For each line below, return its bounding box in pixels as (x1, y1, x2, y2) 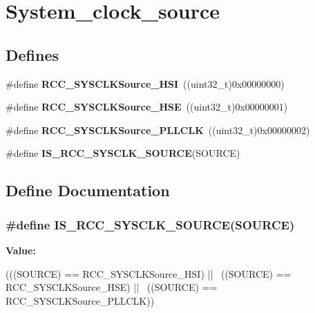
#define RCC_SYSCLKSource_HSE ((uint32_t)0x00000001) (6, 99, 288, 114)
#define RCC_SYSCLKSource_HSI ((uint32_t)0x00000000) (6, 76, 285, 91)
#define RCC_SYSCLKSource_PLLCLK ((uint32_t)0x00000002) (6, 122, 310, 137)
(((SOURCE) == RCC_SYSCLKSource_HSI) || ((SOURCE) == (6, 266, 292, 281)
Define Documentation (6, 180, 170, 201)
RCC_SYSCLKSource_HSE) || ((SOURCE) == (6, 280, 218, 294)
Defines (6, 44, 59, 65)
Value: (6, 243, 36, 257)
